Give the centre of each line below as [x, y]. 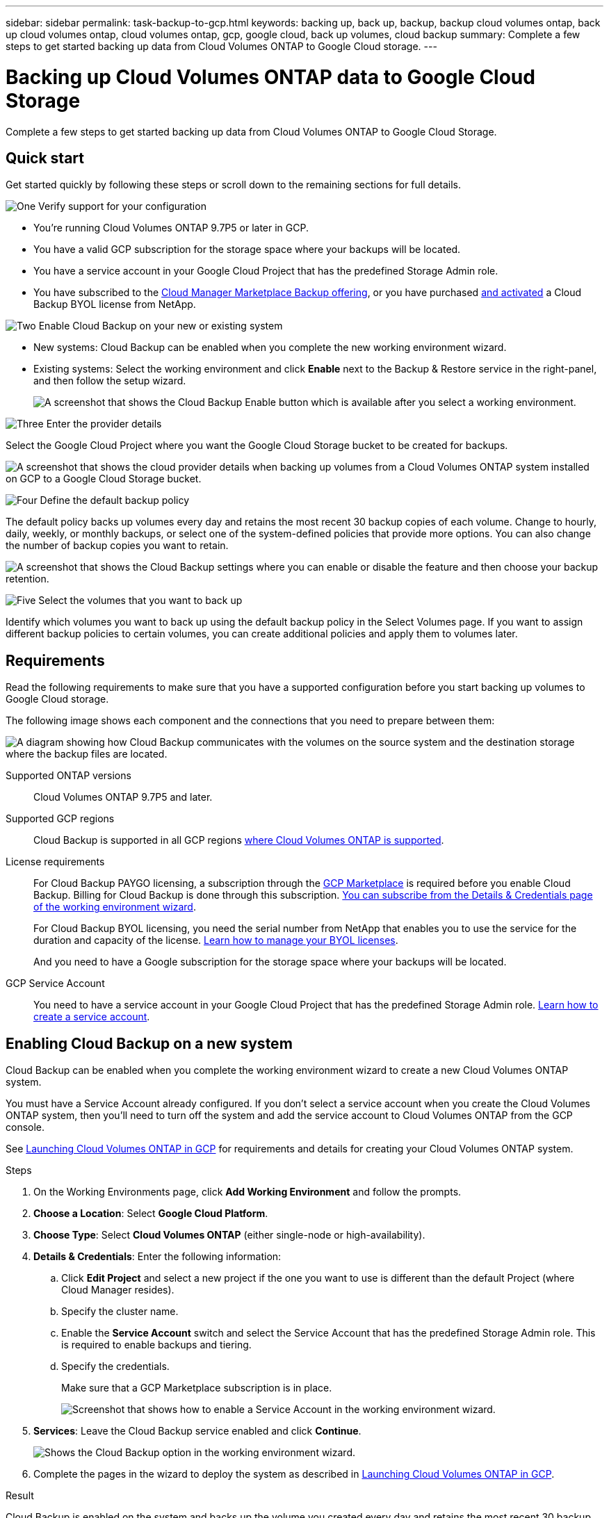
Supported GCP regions [60, 819]
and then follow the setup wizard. [110, 381]
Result [20, 1496]
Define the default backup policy [115, 500]
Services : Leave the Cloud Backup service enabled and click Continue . [197, 1431]
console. [25, 1127]
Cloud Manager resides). [118, 1290]
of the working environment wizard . [115, 907]
